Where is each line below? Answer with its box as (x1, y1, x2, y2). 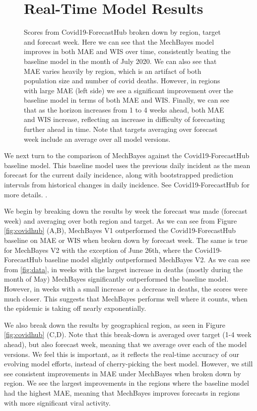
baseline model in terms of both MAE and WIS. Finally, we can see (24, 95, 230, 105)
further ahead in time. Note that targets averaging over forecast (24, 124, 218, 134)
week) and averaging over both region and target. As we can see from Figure (4, 215, 237, 226)
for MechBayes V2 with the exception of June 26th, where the (4, 244, 193, 255)
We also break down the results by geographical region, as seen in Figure (4, 319, 226, 330)
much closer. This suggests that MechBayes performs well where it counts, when (4, 293, 248, 303)
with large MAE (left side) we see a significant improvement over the (24, 85, 234, 95)
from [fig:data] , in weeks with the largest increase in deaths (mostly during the (4, 264, 243, 274)
